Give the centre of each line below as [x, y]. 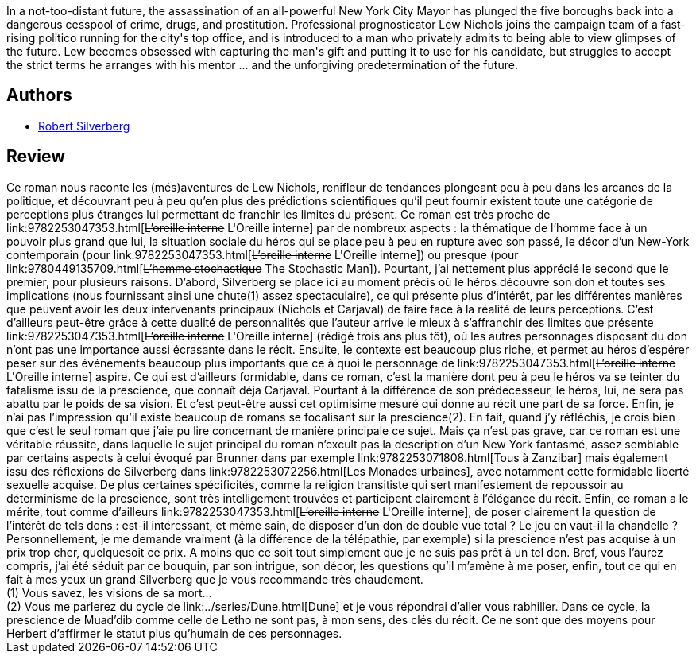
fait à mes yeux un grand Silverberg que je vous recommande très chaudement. [215, 579]
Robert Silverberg [84, 126]
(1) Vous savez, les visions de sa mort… [109, 592]
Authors [39, 95]
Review [36, 157]
